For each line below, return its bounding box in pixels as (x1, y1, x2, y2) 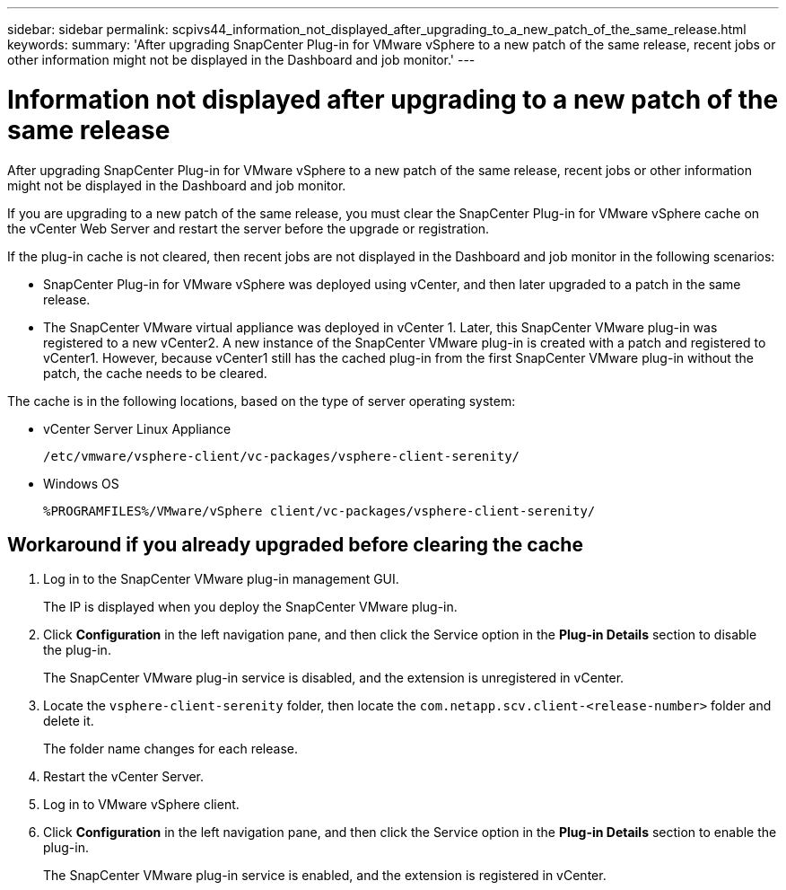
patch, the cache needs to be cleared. (43, 365, 267, 381)
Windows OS (43, 475, 119, 491)
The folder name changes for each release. (43, 741, 298, 757)
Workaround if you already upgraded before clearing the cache (7, 533, 583, 556)
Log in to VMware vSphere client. (43, 797, 240, 813)
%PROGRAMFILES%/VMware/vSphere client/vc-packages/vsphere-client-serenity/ (43, 503, 596, 518)
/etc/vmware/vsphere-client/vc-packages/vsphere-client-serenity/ (43, 448, 520, 463)
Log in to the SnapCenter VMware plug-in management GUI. (43, 571, 399, 587)
